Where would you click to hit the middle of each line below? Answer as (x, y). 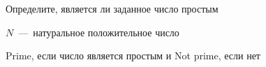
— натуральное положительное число (99, 32)
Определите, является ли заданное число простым (112, 8)
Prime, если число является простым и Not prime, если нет (133, 55)
